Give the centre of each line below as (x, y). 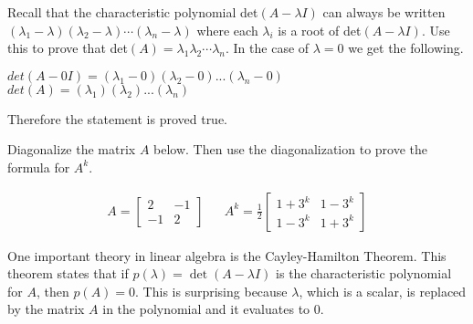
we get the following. (406, 48)
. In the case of (268, 48)
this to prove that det (68, 48)
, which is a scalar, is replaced (383, 291)
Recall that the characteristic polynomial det (133, 12)
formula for (39, 167)
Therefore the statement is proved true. (118, 118)
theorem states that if (68, 273)
